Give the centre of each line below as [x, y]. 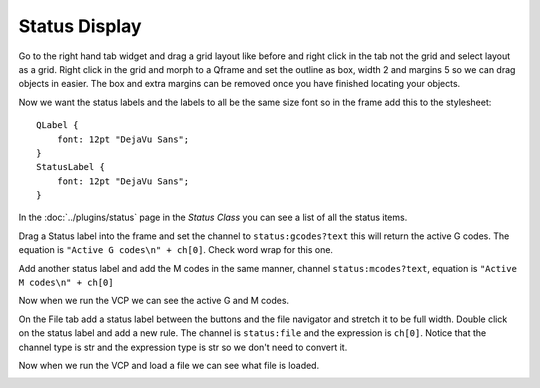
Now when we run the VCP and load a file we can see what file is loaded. [169, 365]
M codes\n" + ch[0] [66, 283]
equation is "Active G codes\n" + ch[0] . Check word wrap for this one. [176, 250]
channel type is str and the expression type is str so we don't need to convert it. [183, 347]
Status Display [80, 26]
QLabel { [57, 125]
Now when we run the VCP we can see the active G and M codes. [154, 301]
